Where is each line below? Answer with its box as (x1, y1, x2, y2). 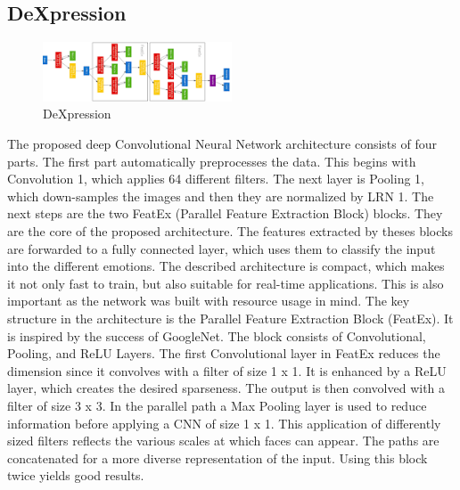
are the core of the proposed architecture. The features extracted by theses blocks (7, 222, 453, 241)
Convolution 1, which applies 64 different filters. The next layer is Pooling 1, (7, 169, 424, 188)
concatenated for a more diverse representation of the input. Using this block (7, 448, 428, 467)
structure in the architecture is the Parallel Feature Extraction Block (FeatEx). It (7, 309, 454, 327)
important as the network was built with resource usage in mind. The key (7, 291, 410, 310)
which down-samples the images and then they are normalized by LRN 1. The (7, 186, 434, 205)
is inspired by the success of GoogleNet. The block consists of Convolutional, (7, 326, 426, 345)
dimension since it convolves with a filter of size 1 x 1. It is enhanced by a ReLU (7, 361, 447, 380)
